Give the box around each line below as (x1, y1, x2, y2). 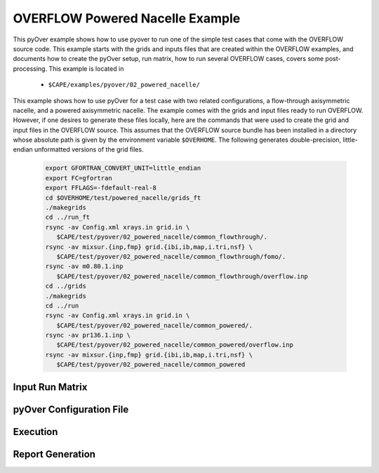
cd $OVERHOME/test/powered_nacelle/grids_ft (45, 194, 201, 201)
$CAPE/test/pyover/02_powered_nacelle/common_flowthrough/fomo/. (56, 253, 286, 260)
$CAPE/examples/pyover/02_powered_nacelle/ (48, 81, 200, 89)
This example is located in (48, 64, 124, 73)
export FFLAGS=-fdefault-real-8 (45, 184, 157, 192)
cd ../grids (45, 282, 87, 291)
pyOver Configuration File (13, 404, 129, 415)
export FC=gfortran (45, 174, 112, 182)
